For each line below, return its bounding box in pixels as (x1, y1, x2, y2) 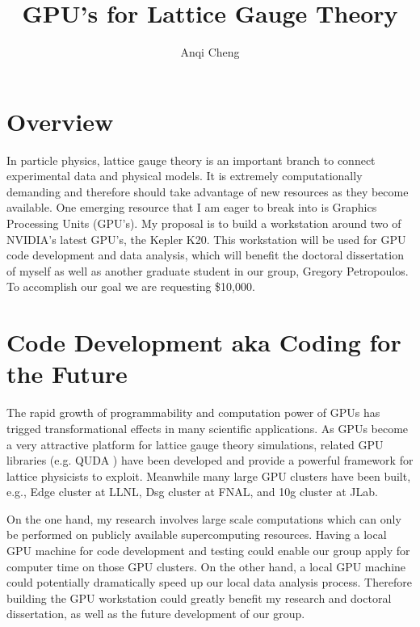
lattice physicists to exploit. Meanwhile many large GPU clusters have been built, (6, 467, 411, 484)
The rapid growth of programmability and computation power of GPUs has (6, 404, 380, 421)
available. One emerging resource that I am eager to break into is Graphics (6, 199, 377, 216)
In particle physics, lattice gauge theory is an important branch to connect (6, 151, 376, 168)
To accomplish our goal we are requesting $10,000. (6, 278, 255, 295)
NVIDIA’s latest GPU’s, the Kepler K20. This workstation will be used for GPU (6, 230, 406, 247)
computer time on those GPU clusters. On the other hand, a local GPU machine (6, 558, 406, 574)
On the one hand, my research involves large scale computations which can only (6, 510, 401, 527)
